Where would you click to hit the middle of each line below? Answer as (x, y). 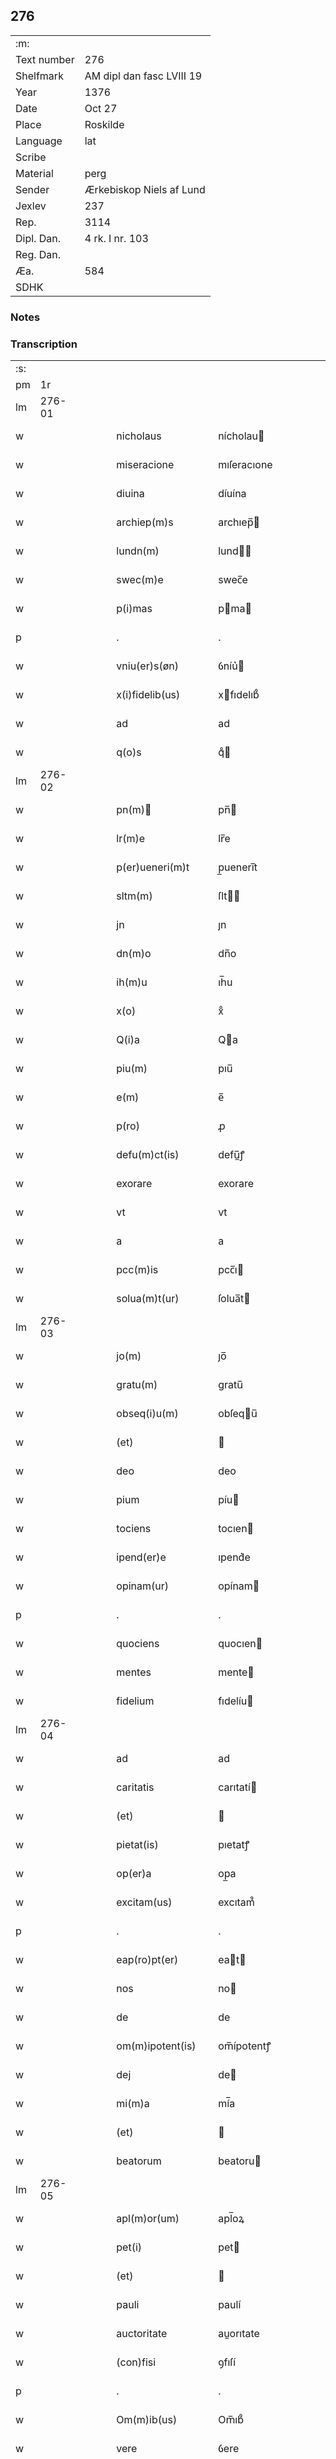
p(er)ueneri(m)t (153, 867)
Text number (45, 59)
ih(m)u (132, 982)
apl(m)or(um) (148, 2219)
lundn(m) (138, 551)
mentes (134, 1672)
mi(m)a (133, 2104)
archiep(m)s (145, 522)
